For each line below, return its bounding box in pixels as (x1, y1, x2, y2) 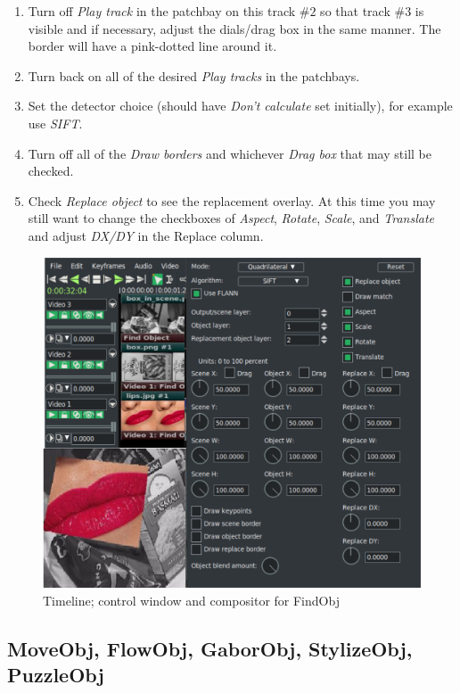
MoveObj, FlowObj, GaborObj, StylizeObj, (7, 634, 413, 662)
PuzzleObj (7, 661, 104, 689)
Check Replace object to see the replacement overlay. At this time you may (28, 191, 436, 210)
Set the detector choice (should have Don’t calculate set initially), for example (28, 96, 453, 115)
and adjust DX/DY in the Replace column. (28, 226, 264, 244)
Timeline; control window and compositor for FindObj (43, 590, 340, 609)
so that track (320, 2, 390, 20)
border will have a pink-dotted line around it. (28, 37, 277, 55)
